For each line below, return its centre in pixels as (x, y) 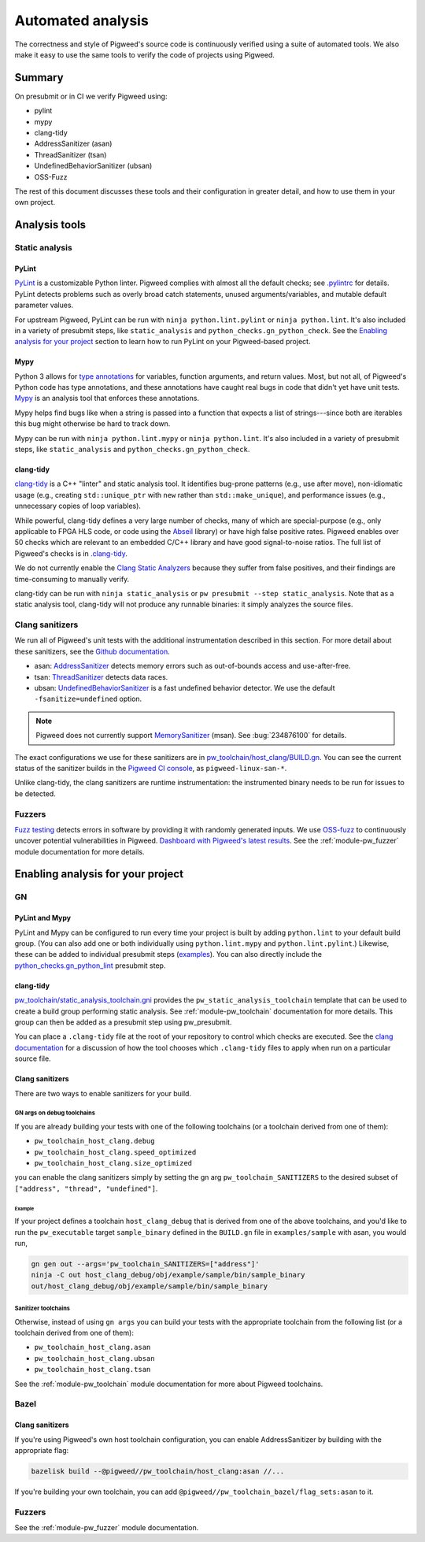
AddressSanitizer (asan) (73, 144)
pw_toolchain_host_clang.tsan (92, 1370)
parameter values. (44, 305)
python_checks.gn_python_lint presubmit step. (90, 966)
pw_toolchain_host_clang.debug (94, 1141)
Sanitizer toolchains (42, 1308)
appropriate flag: (42, 1450)
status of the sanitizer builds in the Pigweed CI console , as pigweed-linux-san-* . (151, 768)
